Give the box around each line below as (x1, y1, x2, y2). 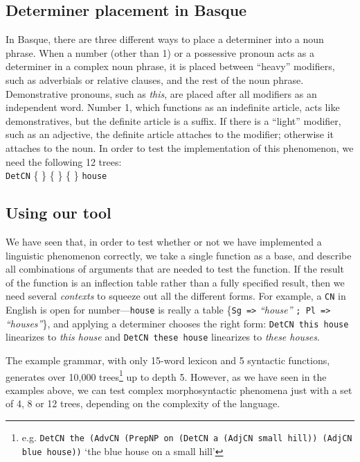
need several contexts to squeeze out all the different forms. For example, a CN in (6, 289, 346, 303)
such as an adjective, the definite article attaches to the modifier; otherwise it (6, 127, 334, 142)
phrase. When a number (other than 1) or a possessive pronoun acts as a (6, 45, 314, 60)
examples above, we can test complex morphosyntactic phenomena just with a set (6, 382, 352, 397)
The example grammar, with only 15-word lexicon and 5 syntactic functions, (6, 353, 330, 367)
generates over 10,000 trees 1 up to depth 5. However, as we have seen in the (6, 367, 327, 384)
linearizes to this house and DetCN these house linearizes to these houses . (6, 330, 320, 344)
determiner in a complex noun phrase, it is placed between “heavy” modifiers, (6, 59, 335, 74)
